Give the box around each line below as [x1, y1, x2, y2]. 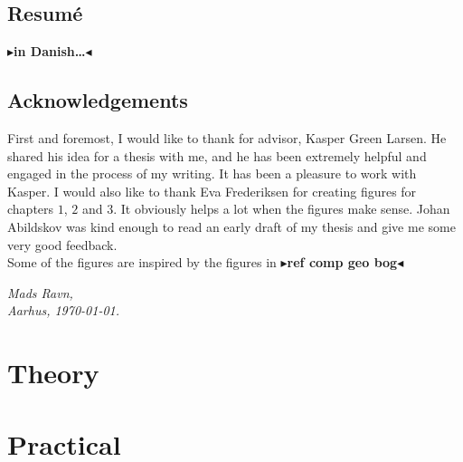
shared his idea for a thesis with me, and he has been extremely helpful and [7, 146, 427, 165]
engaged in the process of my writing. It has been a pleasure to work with [7, 164, 417, 183]
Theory [7, 354, 99, 391]
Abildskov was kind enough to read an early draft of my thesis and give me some [7, 217, 456, 236]
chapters [7, 199, 54, 218]
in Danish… [14, 42, 86, 61]
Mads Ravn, [7, 283, 73, 302]
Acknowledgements [7, 86, 188, 114]
